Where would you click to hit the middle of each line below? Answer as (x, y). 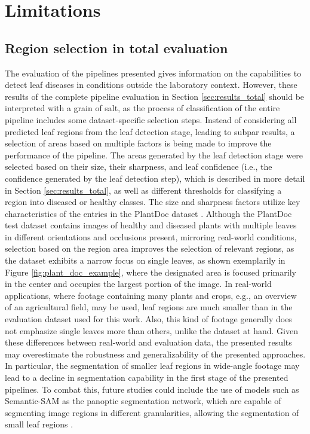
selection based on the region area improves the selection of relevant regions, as (150, 248)
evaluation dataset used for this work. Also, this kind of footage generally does (148, 319)
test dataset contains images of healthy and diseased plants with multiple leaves (151, 225)
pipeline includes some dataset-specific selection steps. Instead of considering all (151, 119)
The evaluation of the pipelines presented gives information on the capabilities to (153, 73)
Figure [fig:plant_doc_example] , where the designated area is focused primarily (151, 272)
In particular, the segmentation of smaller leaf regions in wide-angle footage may (152, 366)
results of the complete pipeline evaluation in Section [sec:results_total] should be (155, 96)
